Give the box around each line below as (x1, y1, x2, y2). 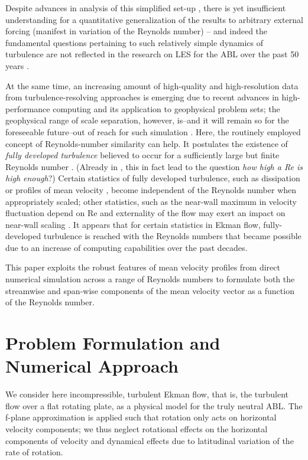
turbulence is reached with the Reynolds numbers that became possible (43, 230, 301, 242)
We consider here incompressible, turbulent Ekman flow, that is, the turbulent (5, 388, 289, 400)
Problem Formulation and (5, 331, 221, 355)
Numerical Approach (5, 354, 179, 378)
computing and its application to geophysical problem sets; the (53, 102, 280, 115)
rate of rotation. (5, 446, 63, 458)
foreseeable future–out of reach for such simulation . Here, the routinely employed (5, 125, 301, 138)
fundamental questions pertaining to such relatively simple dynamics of (5, 36, 264, 48)
